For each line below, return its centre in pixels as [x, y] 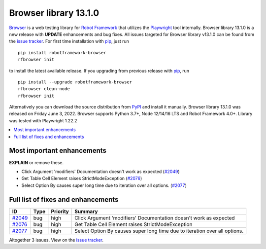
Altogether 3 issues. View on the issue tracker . [56, 240]
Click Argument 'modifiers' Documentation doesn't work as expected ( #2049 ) [100, 171]
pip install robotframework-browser [62, 53]
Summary [86, 211]
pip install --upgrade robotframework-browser [75, 82]
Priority [60, 211]
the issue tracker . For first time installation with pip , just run [69, 41]
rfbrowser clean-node [44, 89]
